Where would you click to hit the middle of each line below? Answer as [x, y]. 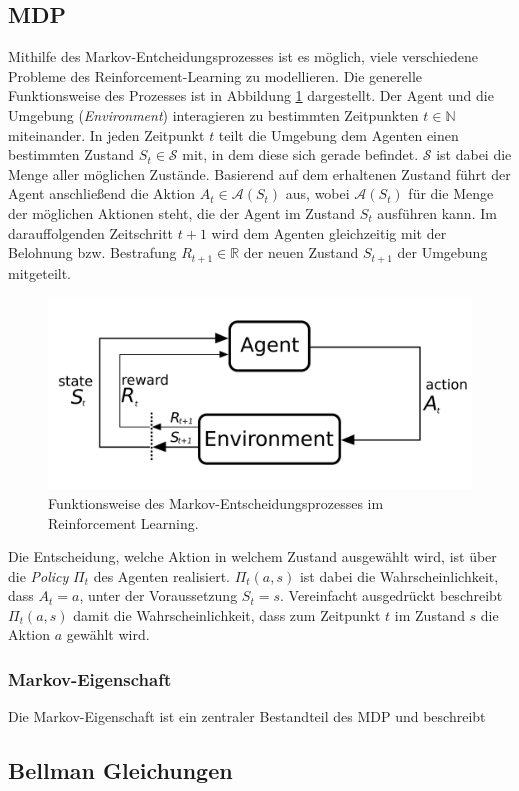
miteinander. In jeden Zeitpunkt [106, 134]
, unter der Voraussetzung [158, 595]
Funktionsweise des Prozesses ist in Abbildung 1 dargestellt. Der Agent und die [251, 95]
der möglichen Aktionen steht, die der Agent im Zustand [182, 212]
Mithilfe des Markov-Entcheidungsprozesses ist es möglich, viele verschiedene [243, 56]
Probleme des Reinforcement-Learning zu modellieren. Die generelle [215, 75]
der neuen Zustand [301, 252]
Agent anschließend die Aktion [102, 193]
